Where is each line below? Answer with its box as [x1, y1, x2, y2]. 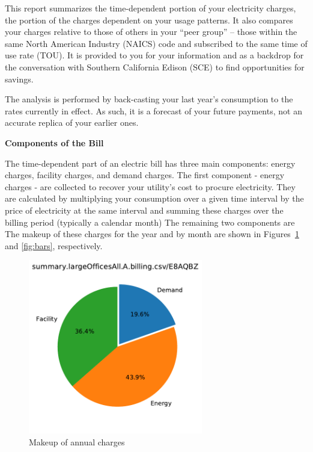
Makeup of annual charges [29, 435, 125, 448]
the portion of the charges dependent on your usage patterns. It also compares [5, 13, 293, 26]
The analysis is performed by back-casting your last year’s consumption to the [5, 93, 293, 105]
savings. [5, 72, 34, 85]
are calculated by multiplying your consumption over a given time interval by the [5, 192, 304, 205]
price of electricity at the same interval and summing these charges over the [5, 203, 284, 216]
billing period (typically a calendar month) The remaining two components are [5, 215, 295, 228]
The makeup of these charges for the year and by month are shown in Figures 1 [5, 228, 299, 240]
